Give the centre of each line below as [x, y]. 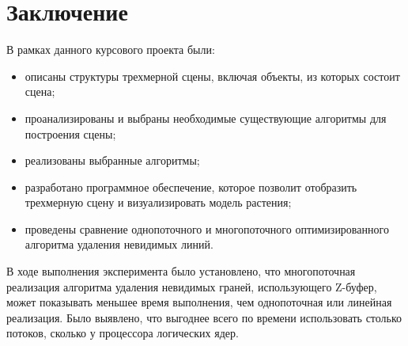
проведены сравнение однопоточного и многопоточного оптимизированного [207, 228]
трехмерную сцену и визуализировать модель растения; [158, 202]
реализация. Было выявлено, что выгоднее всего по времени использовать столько [204, 317]
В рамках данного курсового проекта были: [111, 49]
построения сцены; [70, 133]
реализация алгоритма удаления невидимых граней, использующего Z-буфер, [192, 286]
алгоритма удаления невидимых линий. [119, 244]
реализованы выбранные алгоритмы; [112, 160]
